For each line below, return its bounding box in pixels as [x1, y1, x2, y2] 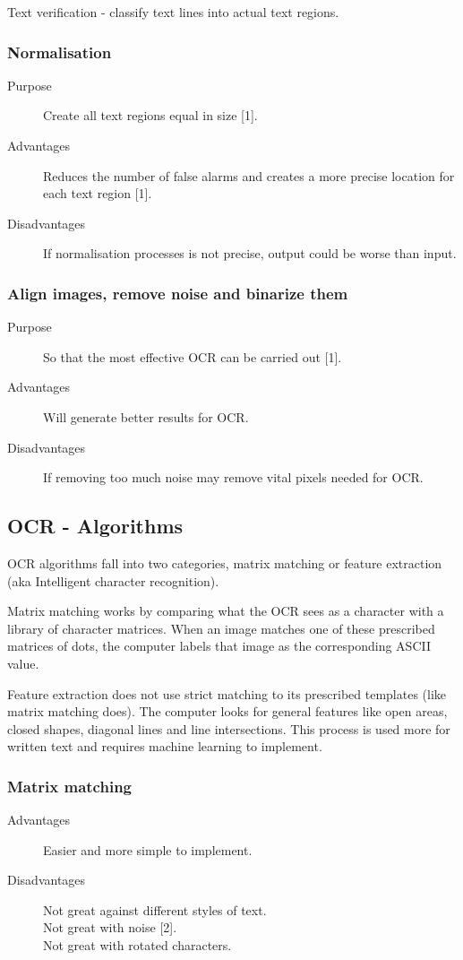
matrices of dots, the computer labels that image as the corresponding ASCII [7, 636, 432, 655]
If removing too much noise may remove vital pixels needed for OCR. [43, 468, 424, 487]
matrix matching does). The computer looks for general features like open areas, [7, 702, 448, 721]
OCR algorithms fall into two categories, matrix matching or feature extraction [7, 553, 442, 572]
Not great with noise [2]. [43, 918, 177, 937]
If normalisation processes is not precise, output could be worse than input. [43, 244, 457, 263]
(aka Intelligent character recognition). [7, 571, 219, 590]
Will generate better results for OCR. [43, 407, 249, 426]
